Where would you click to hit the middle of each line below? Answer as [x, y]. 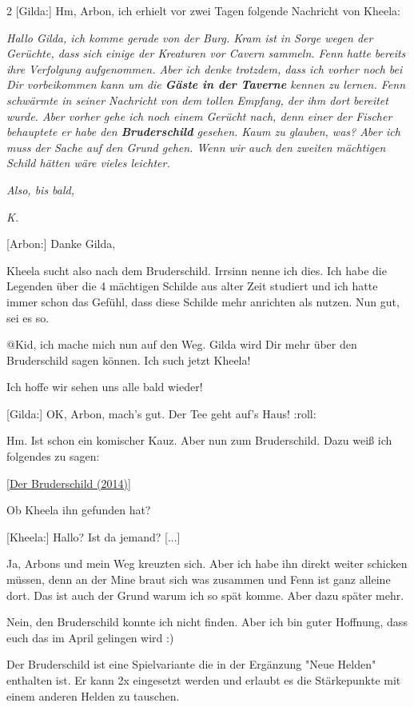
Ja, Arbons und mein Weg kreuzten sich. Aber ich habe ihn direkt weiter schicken [207, 563]
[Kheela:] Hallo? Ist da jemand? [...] [94, 536]
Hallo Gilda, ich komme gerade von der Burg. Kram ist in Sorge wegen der [190, 37]
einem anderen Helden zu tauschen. [93, 695]
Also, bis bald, [41, 189]
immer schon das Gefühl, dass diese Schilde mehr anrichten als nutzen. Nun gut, [203, 301]
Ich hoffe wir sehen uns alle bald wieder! [105, 387]
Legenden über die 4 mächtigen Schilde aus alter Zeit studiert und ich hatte [192, 286]
